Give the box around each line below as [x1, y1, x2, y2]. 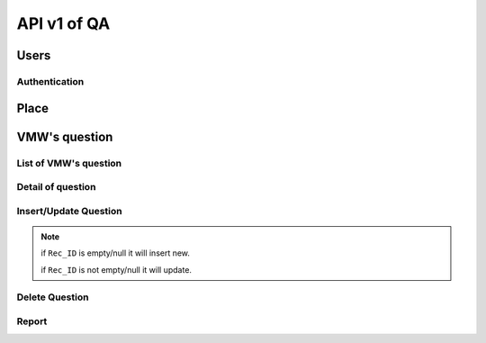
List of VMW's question [16, 157, 122, 169]
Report [16, 315, 48, 328]
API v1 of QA [16, 14, 111, 33]
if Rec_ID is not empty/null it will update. [40, 264, 193, 275]
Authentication [16, 75, 85, 87]
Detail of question [16, 181, 96, 194]
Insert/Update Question [16, 204, 122, 217]
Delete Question [16, 291, 89, 303]
